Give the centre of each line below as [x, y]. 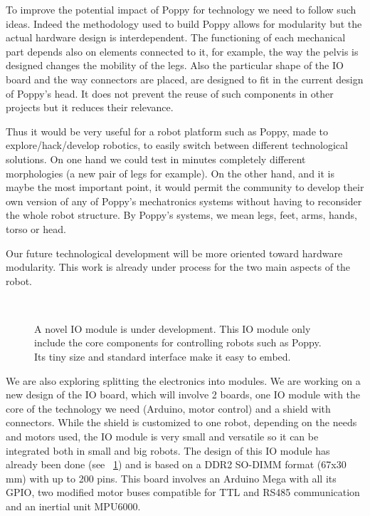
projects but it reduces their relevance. [90, 107]
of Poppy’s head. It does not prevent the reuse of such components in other [170, 93]
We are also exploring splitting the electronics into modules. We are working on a [183, 380]
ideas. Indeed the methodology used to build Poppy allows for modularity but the [184, 23]
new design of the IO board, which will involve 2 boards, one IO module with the [183, 394]
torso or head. [36, 228]
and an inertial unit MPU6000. [73, 506]
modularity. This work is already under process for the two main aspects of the [178, 267]
